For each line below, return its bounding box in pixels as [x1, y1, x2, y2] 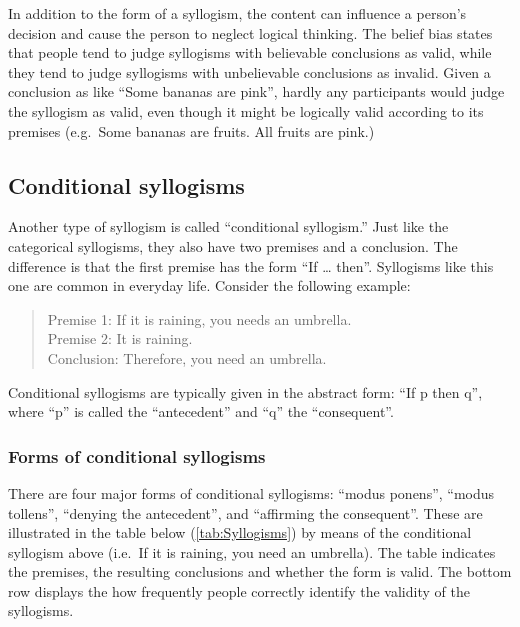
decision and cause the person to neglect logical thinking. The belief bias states [8, 22, 493, 43]
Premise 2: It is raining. [47, 328, 193, 349]
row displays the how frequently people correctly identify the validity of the [8, 580, 470, 601]
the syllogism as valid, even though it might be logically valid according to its [8, 100, 484, 121]
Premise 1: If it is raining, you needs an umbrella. [47, 308, 352, 329]
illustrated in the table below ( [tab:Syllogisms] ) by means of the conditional [8, 522, 472, 543]
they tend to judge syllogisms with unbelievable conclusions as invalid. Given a [8, 61, 491, 82]
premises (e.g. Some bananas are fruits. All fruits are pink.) [8, 120, 375, 141]
